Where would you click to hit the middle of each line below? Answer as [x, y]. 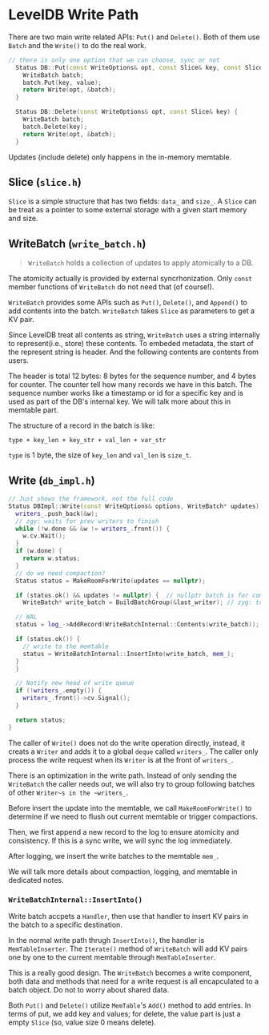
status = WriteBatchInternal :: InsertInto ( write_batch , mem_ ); [128, 654]
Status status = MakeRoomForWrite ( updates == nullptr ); [110, 581]
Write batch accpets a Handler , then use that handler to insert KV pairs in [128, 916]
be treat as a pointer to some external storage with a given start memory [128, 210]
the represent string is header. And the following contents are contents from [133, 352]
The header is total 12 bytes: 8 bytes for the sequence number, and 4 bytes [132, 376]
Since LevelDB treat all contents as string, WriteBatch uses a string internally [134, 335]
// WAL [26, 617]
